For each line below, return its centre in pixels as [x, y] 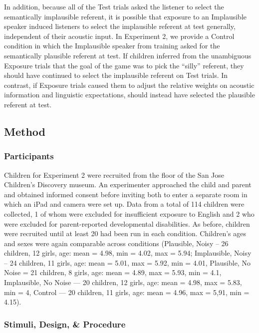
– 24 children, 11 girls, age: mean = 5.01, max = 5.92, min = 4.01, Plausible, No [127, 262]
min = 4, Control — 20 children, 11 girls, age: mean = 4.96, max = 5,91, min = [127, 292]
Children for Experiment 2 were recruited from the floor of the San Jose [114, 174]
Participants [29, 156]
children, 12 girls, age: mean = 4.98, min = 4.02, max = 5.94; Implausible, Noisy [128, 253]
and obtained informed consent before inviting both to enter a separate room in [126, 194]
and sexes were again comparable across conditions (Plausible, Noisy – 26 [116, 243]
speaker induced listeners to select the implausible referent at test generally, [120, 26]
